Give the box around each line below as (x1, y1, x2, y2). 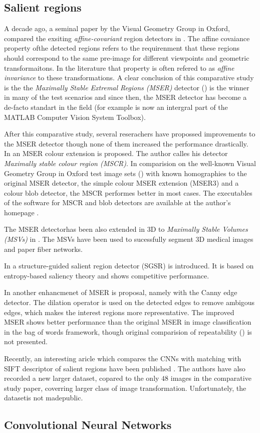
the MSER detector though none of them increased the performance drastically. (4, 138, 248, 149)
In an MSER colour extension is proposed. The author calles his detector (4, 148, 228, 159)
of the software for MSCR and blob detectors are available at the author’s (4, 197, 231, 208)
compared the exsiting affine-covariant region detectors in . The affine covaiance (4, 33, 250, 43)
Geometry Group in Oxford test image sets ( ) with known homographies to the (4, 168, 247, 178)
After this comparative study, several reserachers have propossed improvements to (4, 128, 255, 139)
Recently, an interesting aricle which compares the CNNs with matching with (4, 353, 241, 364)
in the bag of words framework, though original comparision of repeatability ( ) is (4, 326, 252, 337)
